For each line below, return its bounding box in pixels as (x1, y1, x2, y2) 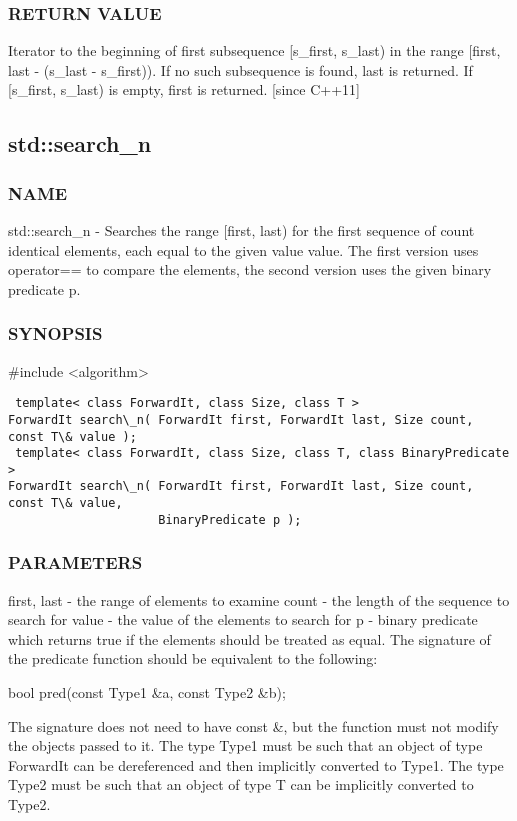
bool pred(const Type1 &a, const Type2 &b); (8, 682, 286, 703)
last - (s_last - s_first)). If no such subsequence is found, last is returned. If (8, 59, 473, 80)
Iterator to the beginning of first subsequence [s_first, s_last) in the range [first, (8, 40, 501, 61)
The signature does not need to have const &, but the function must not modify (8, 715, 499, 736)
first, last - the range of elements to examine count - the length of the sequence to (8, 589, 510, 610)
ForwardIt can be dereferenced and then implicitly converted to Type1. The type (8, 754, 504, 775)
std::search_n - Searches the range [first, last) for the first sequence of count (8, 220, 475, 240)
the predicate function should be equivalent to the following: (8, 648, 378, 669)
